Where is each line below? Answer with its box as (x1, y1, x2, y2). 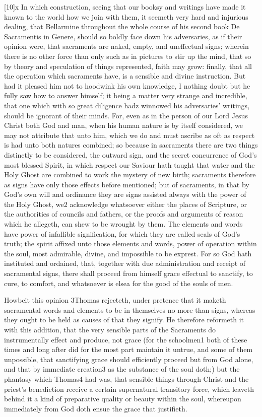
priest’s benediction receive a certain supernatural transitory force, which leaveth (4, 383, 254, 394)
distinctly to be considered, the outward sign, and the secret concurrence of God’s (4, 149, 257, 160)
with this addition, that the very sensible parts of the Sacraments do (4, 324, 216, 334)
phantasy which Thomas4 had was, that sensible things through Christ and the (4, 373, 249, 384)
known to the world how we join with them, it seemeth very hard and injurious (4, 11, 248, 22)
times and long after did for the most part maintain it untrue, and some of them (4, 344, 253, 355)
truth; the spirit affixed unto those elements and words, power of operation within (4, 238, 257, 249)
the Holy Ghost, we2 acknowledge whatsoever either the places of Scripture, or (4, 198, 247, 209)
